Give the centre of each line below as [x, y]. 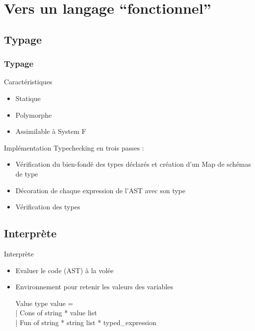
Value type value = [44, 303]
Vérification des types [48, 207]
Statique [28, 98]
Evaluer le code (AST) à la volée [64, 270]
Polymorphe [34, 115]
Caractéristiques [28, 82]
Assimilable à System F [51, 131]
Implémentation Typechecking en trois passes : [74, 147]
